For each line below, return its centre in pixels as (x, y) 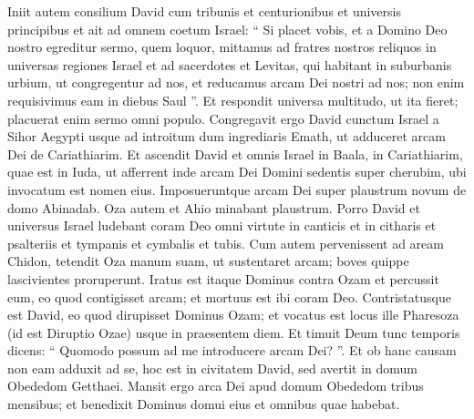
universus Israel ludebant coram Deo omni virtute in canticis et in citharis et (222, 225)
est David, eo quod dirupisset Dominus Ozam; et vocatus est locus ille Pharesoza (233, 315)
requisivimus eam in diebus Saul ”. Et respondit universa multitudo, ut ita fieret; (233, 100)
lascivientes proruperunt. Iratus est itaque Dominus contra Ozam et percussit (223, 278)
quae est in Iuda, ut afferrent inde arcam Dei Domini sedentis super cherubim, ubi (237, 172)
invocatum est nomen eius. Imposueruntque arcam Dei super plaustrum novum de (237, 189)
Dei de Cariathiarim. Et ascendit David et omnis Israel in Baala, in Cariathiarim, (235, 153)
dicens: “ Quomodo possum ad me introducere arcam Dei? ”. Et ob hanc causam (232, 350)
